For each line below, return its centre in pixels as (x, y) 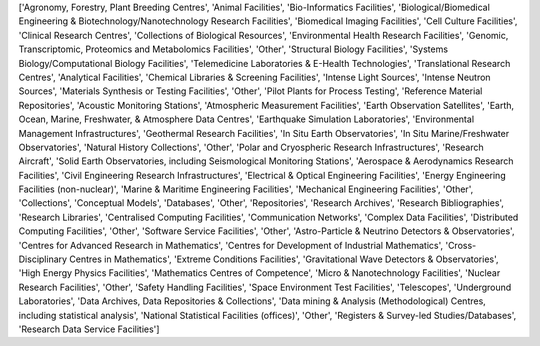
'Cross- (461, 245)
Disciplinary (43, 259)
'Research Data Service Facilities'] (89, 329)
